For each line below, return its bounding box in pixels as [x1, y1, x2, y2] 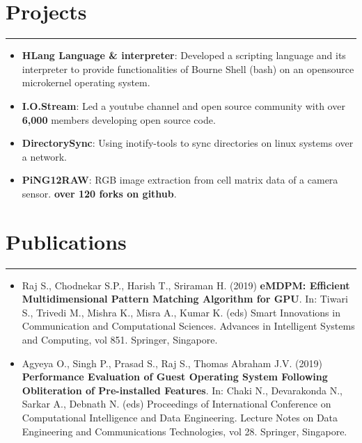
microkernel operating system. [22, 75, 150, 90]
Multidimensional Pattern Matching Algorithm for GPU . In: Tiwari [22, 291, 348, 306]
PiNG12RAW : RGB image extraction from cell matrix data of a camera [22, 172, 338, 187]
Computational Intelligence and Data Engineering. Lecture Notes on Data [22, 410, 338, 424]
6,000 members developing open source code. [22, 112, 216, 127]
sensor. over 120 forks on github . [22, 186, 177, 200]
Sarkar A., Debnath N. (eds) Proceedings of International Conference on [22, 396, 331, 411]
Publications [6, 227, 127, 255]
